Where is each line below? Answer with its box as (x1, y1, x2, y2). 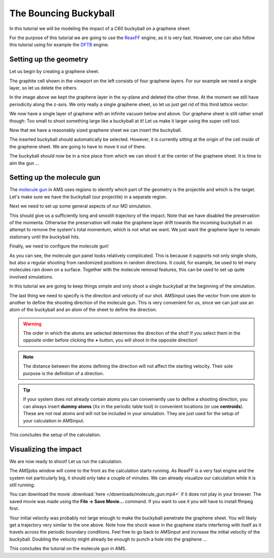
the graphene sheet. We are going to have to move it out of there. (9, 143, 147, 149)
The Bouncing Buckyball (9, 8, 115, 19)
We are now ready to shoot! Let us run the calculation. (9, 458, 123, 464)
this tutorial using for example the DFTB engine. (9, 42, 109, 48)
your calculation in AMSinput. (23, 417, 85, 424)
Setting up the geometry (9, 55, 88, 64)
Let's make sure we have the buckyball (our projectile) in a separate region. (9, 194, 167, 200)
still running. (9, 482, 36, 488)
